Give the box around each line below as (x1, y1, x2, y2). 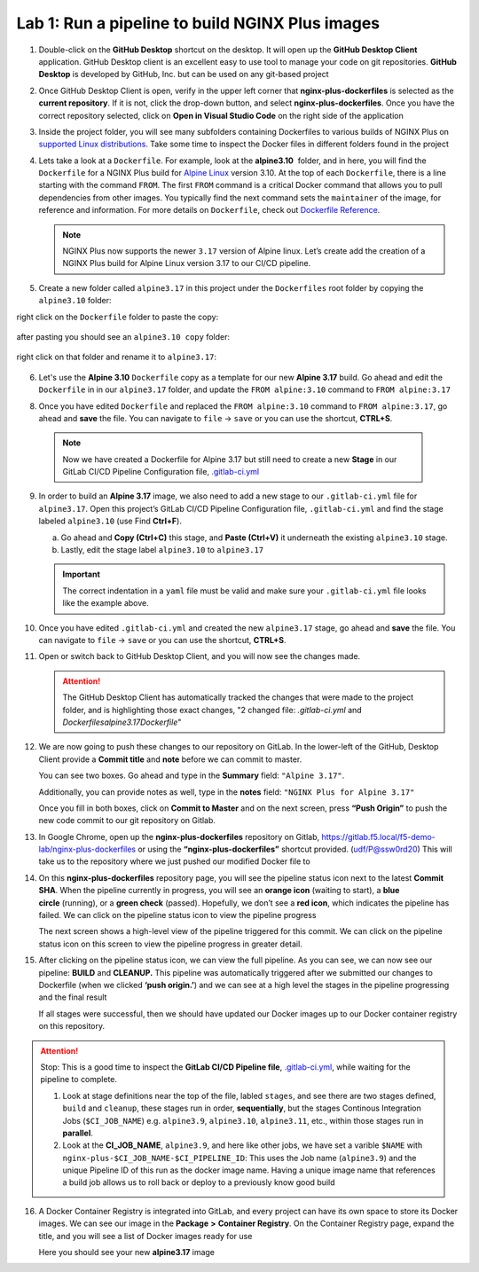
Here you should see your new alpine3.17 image (38, 1247, 215, 1258)
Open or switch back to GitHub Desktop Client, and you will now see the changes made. (38, 651, 361, 662)
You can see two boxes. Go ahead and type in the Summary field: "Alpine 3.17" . (38, 770, 345, 781)
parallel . (62, 1127, 93, 1138)
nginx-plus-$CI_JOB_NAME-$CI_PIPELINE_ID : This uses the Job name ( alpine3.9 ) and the (62, 1152, 417, 1163)
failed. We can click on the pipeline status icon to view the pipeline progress (38, 910, 317, 921)
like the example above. (62, 598, 150, 609)
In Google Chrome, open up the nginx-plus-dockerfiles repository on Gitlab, (38, 831, 319, 842)
